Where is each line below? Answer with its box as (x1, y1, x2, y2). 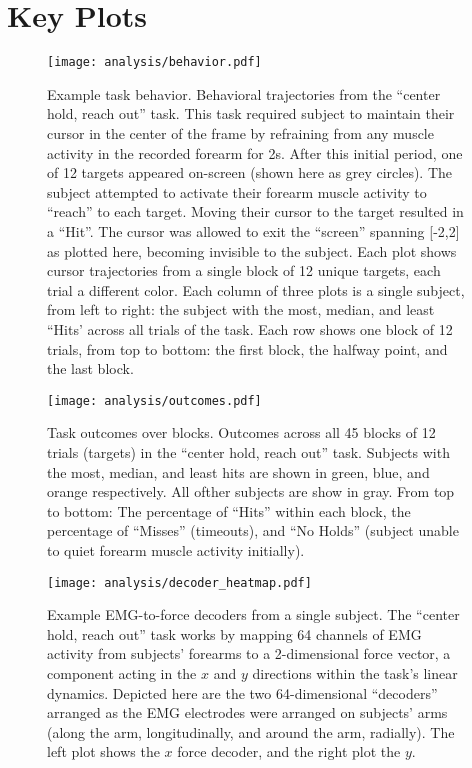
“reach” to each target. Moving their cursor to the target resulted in (47, 201, 464, 222)
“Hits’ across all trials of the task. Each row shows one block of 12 (47, 318, 453, 339)
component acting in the (47, 662, 197, 683)
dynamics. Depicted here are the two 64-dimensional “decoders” (47, 682, 438, 703)
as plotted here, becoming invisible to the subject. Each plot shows (47, 240, 457, 261)
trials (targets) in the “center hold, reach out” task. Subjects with (47, 441, 450, 462)
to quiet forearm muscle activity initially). (47, 539, 305, 560)
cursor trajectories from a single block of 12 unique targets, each (47, 260, 441, 281)
